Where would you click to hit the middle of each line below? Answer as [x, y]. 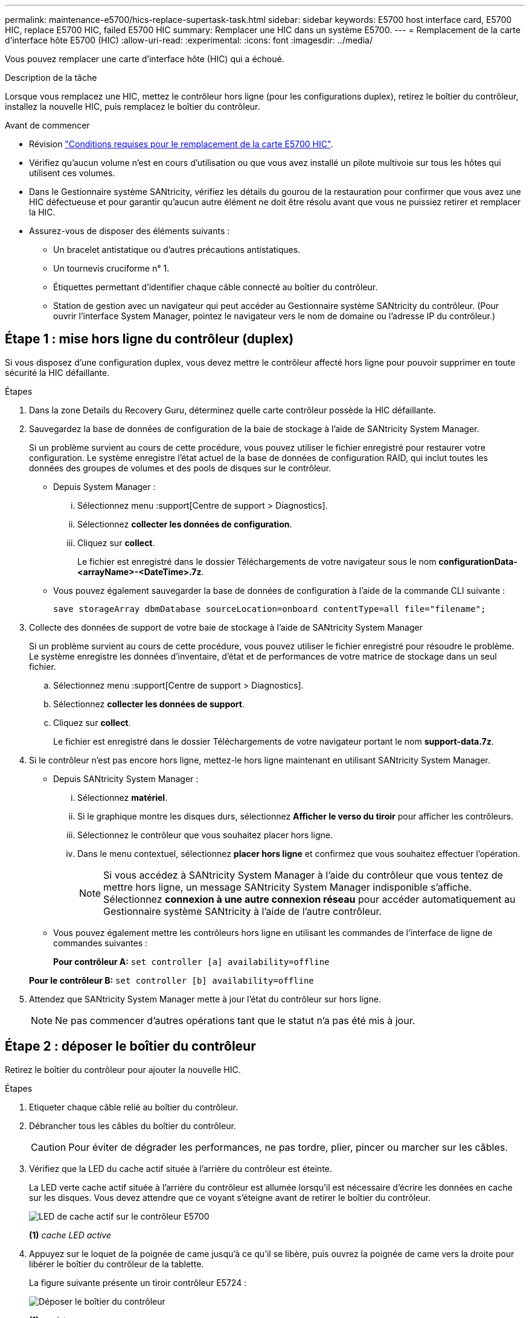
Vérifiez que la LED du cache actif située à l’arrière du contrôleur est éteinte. [181, 1168]
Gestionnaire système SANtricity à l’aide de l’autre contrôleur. [243, 911]
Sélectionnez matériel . [123, 797]
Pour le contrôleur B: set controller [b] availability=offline [172, 980]
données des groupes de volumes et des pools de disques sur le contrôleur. [180, 468]
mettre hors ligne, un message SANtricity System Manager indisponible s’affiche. [288, 887]
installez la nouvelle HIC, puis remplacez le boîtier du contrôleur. [133, 107]
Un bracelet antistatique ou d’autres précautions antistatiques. [177, 250]
